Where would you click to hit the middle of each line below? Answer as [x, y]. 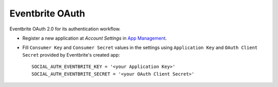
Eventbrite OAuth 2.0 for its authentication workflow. [65, 29]
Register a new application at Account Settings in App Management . [95, 38]
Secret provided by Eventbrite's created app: [71, 55]
